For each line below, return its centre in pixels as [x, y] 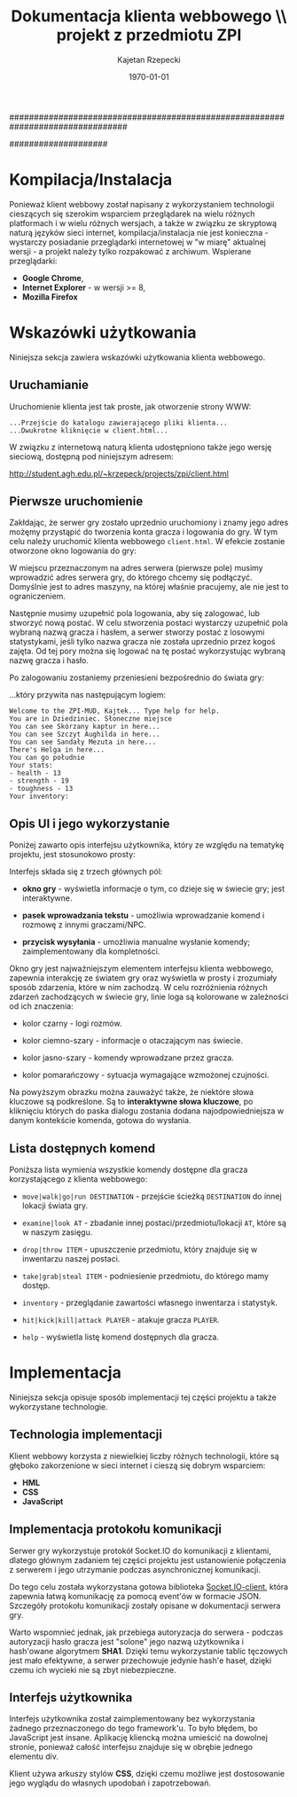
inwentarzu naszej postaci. [71, 1259]
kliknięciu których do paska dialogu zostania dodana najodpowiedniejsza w [147, 1111]
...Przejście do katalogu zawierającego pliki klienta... [118, 423]
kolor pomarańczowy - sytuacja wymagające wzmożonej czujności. [145, 1075]
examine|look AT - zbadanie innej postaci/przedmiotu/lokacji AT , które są [154, 1223]
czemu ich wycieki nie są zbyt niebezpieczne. [93, 1669]
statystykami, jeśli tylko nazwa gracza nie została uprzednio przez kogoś [142, 642]
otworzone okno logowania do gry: [73, 551]
